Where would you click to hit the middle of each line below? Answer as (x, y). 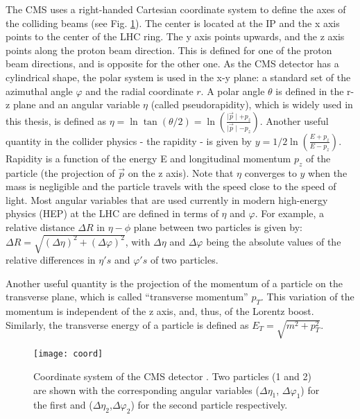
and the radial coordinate (139, 91)
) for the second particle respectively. (209, 405)
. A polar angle (233, 91)
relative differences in (51, 260)
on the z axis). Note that (181, 172)
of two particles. (184, 260)
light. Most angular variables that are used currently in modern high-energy (167, 199)
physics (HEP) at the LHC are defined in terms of (112, 213)
